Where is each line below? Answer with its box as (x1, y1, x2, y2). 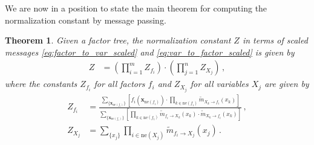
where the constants (5, 77, 77, 90)
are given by (264, 77, 309, 90)
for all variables (190, 77, 249, 90)
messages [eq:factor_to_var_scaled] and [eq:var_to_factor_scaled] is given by (5, 45, 295, 58)
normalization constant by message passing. (5, 13, 166, 26)
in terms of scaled (242, 34, 308, 47)
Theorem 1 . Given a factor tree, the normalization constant (5, 34, 231, 47)
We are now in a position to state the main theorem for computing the (5, 2, 267, 14)
